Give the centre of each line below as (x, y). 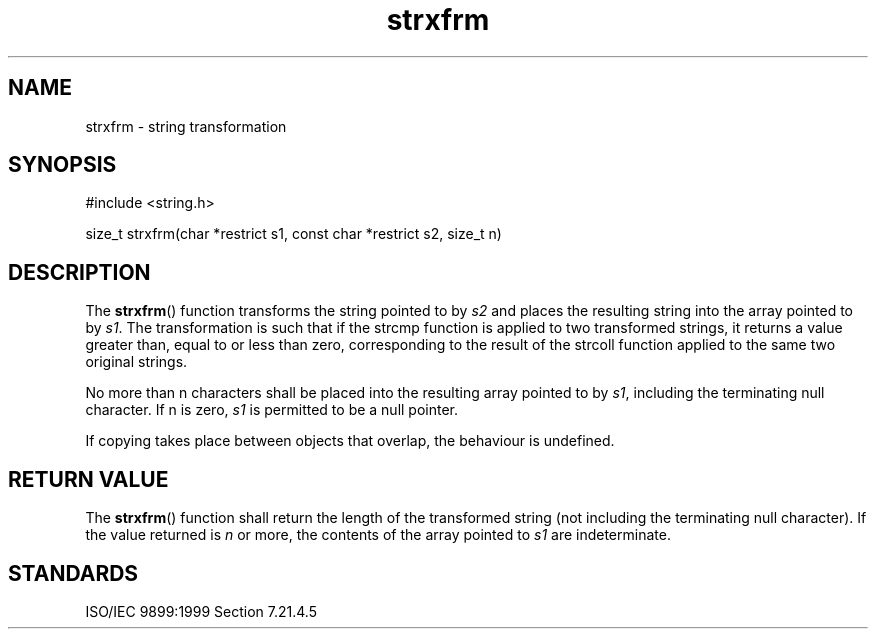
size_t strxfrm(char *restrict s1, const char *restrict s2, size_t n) (293, 234)
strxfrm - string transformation (186, 126)
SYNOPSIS (62, 165)
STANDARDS (73, 573)
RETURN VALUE (88, 479)
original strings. (136, 362)
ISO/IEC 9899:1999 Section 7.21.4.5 (201, 611)
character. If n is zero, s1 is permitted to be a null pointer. (272, 410)
